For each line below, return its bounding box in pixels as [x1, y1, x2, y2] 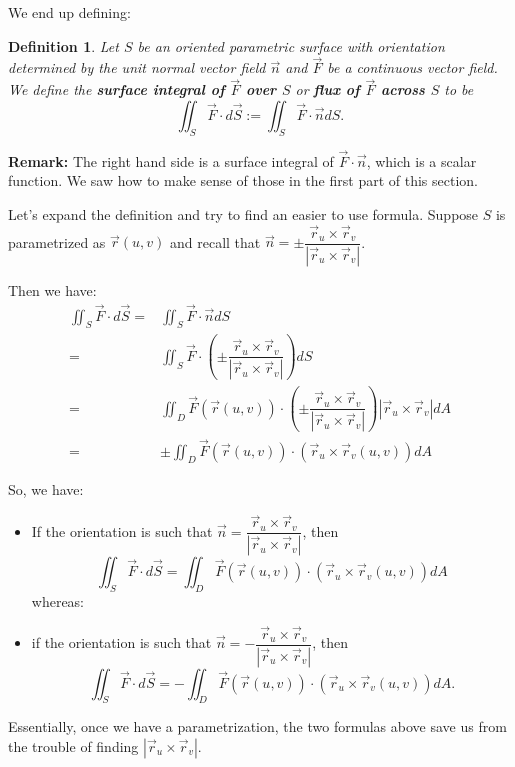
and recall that [170, 231, 261, 252]
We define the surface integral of [8, 79, 225, 100]
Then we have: [8, 279, 97, 300]
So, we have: [8, 479, 84, 500]
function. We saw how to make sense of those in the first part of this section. [8, 170, 478, 191]
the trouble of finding [8, 735, 139, 756]
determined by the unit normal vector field [8, 57, 266, 78]
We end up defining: [8, 2, 131, 22]
